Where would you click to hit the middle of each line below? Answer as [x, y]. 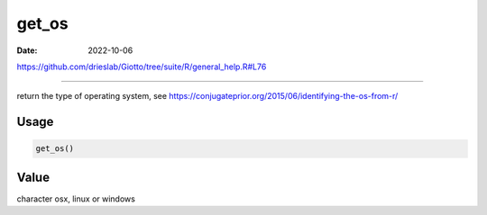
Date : [27, 50]
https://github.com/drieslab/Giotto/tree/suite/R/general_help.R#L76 [142, 67]
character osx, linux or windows [76, 199]
